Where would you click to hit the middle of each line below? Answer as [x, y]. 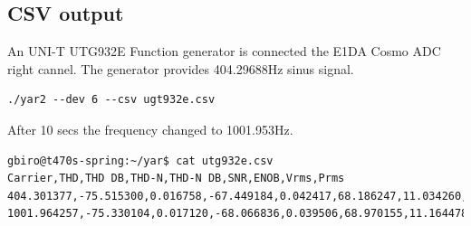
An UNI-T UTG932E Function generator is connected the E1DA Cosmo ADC [224, 51]
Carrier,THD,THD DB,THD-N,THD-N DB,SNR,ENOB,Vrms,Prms [176, 179]
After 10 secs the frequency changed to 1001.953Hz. [150, 129]
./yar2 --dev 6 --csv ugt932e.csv [111, 100]
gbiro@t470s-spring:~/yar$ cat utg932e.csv [140, 160]
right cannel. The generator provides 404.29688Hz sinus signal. [181, 68]
